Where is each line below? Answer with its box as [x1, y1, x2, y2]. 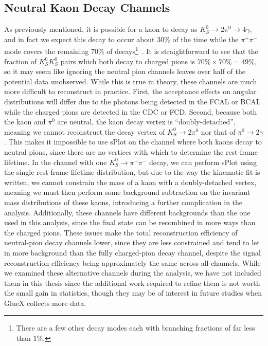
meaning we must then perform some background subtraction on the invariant [4, 187, 251, 197]
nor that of [201, 126, 236, 137]
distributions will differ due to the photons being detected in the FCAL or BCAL [4, 96, 261, 107]
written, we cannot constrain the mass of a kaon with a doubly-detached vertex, [4, 176, 257, 187]
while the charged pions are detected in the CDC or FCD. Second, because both [4, 106, 257, 117]
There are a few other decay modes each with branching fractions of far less [16, 322, 255, 333]
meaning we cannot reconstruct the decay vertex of [4, 126, 165, 137]
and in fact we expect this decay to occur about [4, 33, 155, 44]
